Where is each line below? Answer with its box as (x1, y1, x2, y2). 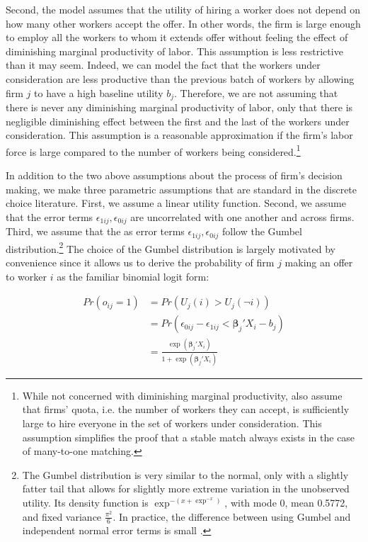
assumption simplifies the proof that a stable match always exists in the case (22, 429, 355, 444)
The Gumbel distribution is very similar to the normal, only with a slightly (22, 467, 349, 482)
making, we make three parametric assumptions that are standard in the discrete (6, 181, 357, 196)
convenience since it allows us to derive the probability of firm (6, 254, 275, 269)
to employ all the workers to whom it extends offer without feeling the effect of (6, 30, 348, 45)
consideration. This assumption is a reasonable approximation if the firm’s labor (6, 128, 353, 142)
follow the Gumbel (222, 224, 302, 239)
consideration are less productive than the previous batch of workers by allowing (6, 71, 355, 86)
